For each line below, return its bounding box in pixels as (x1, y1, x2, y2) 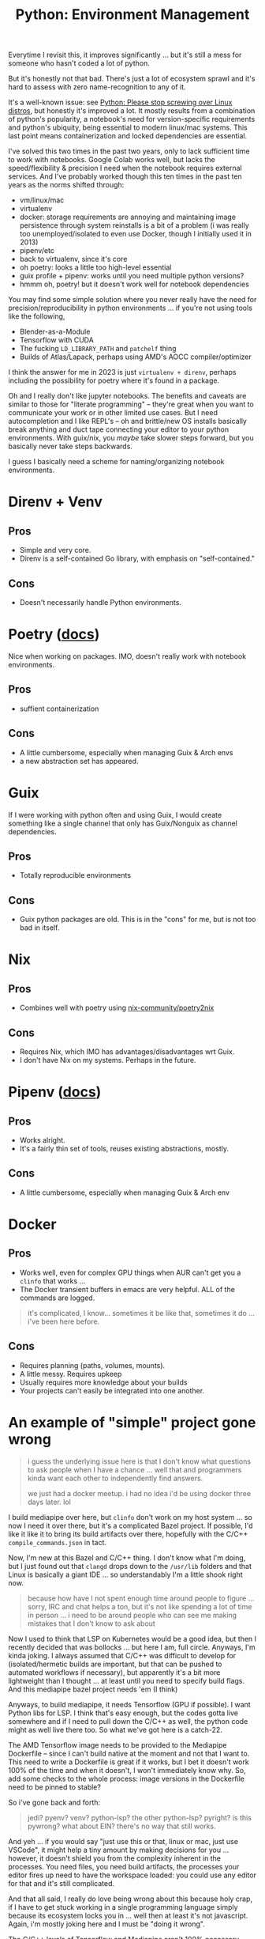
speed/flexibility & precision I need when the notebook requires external (8, 164, 242, 173)
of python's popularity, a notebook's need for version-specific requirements (8, 115, 256, 124)
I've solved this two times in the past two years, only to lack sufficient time (8, 146, 250, 156)
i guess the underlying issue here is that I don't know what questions (27, 1457, 251, 1466)
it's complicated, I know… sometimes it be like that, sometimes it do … (27, 1308, 255, 1317)
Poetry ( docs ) (8, 626, 100, 644)
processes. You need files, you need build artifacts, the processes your (8, 1862, 240, 1871)
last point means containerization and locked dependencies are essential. (8, 131, 248, 141)
